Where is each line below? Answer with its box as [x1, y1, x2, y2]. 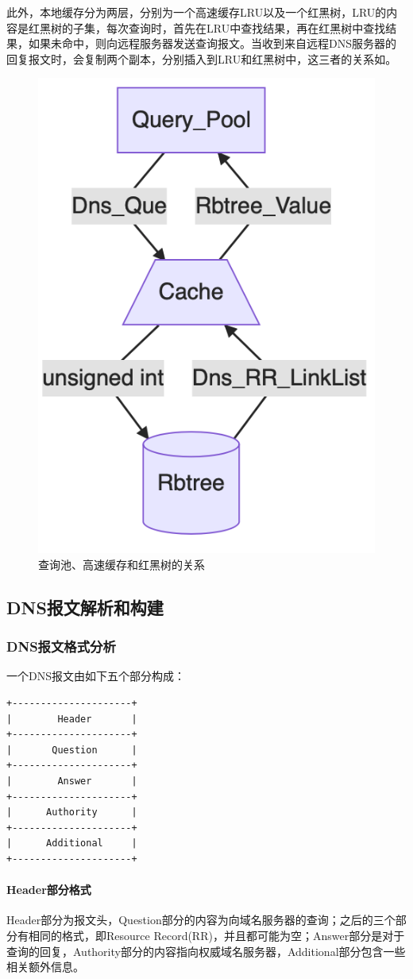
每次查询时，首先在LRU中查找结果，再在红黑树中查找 [106, 19, 386, 36]
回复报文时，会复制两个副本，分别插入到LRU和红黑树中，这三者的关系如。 [6, 50, 397, 67]
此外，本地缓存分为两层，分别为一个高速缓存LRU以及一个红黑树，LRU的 [6, 4, 387, 20]
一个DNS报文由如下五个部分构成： [6, 667, 185, 684]
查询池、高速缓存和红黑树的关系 [38, 555, 205, 572]
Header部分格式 [6, 881, 91, 898]
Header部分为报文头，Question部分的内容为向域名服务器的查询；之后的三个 [6, 911, 396, 928]
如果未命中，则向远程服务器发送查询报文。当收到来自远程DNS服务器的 [28, 35, 396, 52]
